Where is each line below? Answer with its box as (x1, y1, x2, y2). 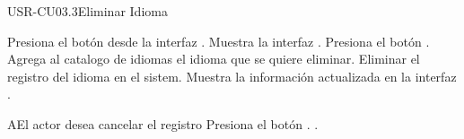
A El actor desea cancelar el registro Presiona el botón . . (7, 114, 319, 133)
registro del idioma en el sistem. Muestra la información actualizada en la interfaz (7, 66, 457, 85)
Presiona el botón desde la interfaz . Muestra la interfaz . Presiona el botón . (7, 31, 430, 50)
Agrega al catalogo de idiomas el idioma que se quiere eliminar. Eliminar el (7, 49, 420, 68)
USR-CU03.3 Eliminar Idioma (7, 2, 168, 20)
